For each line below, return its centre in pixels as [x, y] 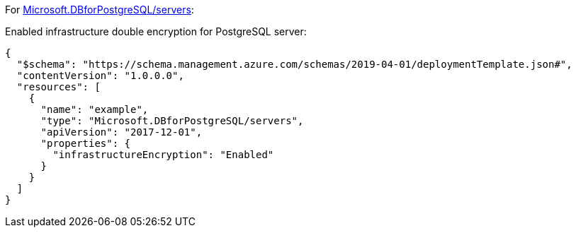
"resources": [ [58, 87]
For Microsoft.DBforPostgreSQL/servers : [100, 10]
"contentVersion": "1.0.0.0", [100, 76]
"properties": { [86, 143]
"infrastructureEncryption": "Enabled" [163, 155]
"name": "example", [95, 109]
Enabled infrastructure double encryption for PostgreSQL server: [156, 31]
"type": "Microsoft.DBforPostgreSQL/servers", [172, 121]
